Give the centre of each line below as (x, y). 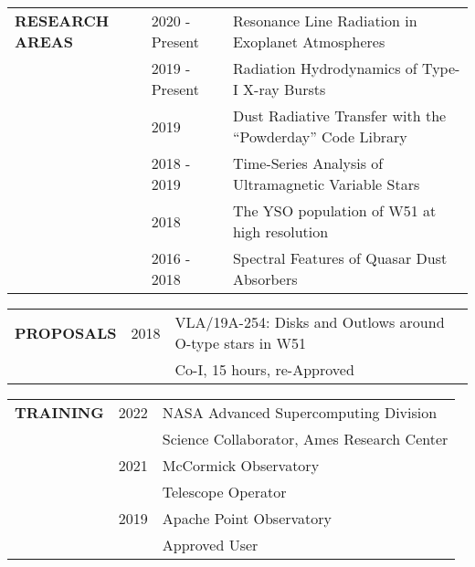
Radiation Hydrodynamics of (325, 68)
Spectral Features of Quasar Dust (340, 258)
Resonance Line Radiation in (325, 21)
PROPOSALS (66, 332)
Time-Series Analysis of (308, 163)
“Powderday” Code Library (320, 136)
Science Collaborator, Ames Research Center (305, 439)
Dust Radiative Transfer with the (339, 115)
